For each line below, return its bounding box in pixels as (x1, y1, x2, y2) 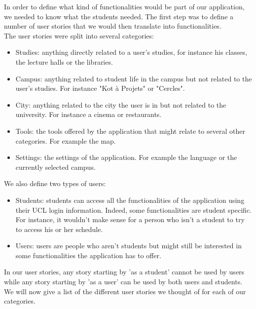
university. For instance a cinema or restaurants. (15, 109, 162, 119)
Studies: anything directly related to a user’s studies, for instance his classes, (15, 47, 247, 57)
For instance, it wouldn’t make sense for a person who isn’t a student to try (15, 214, 245, 225)
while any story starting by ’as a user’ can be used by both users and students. (4, 276, 243, 287)
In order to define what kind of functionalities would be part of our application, (4, 1, 245, 11)
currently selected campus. (15, 161, 96, 172)
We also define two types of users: (4, 178, 106, 189)
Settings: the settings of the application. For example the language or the (15, 152, 237, 162)
